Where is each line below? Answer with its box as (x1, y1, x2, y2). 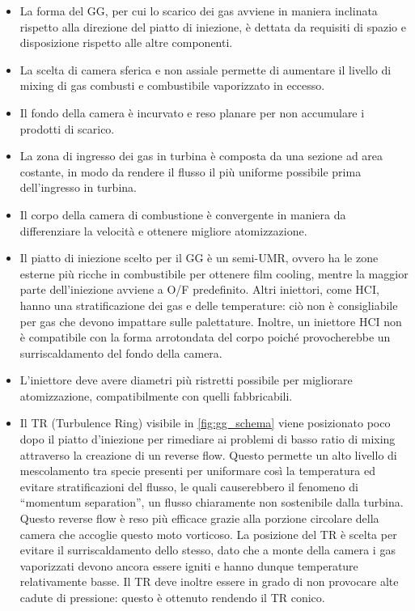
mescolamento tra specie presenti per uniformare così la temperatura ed (19, 462, 376, 479)
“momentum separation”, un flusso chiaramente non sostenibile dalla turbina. (19, 494, 404, 511)
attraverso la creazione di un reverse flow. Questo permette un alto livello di (19, 446, 397, 463)
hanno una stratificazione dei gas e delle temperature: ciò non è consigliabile (19, 296, 398, 313)
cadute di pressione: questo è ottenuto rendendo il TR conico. (19, 589, 325, 605)
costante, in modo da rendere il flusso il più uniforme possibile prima (19, 163, 362, 180)
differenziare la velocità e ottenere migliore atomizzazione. (19, 222, 307, 239)
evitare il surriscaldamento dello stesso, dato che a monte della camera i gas (19, 541, 396, 558)
